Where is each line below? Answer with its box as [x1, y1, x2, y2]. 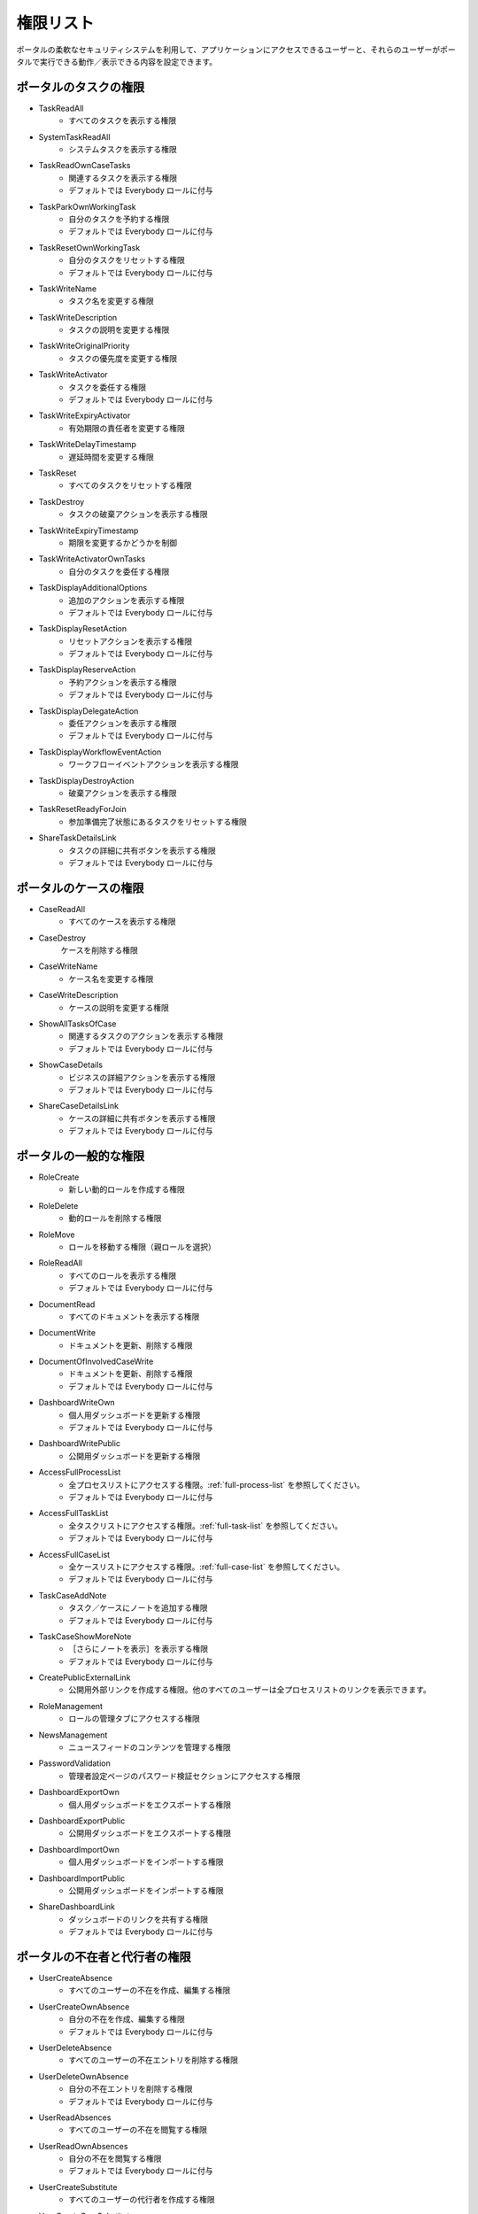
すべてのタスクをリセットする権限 [68, 480, 192, 491]
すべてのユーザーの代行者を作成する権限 [68, 2195, 216, 2205]
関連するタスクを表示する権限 [68, 173, 177, 183]
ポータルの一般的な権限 [16, 1148, 145, 1164]
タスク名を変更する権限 [68, 296, 154, 306]
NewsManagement [38, 1730, 108, 1740]
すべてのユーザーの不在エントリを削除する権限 [68, 2055, 239, 2065]
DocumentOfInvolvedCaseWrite [38, 1356, 154, 1367]
